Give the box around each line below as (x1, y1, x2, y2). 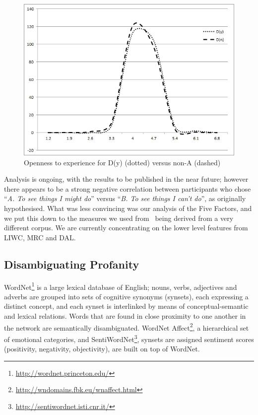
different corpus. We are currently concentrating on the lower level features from (4, 222, 248, 233)
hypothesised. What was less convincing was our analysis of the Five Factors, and (4, 203, 252, 213)
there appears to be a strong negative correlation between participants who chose (4, 183, 251, 194)
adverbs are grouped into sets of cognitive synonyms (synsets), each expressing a (4, 291, 249, 301)
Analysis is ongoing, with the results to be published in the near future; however (4, 174, 249, 184)
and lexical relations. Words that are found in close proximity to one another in (4, 311, 246, 321)
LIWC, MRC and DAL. (4, 232, 76, 242)
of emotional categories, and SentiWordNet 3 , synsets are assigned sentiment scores (4, 332, 254, 344)
